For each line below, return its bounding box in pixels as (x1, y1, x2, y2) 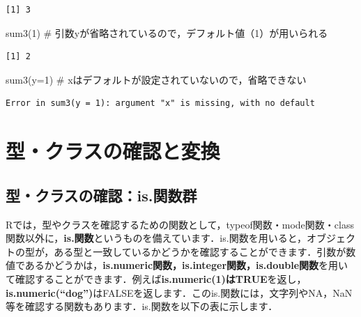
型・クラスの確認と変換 (6, 137, 220, 165)
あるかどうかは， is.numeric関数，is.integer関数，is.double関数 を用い (24, 258, 348, 272)
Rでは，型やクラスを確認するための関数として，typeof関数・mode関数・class (6, 217, 354, 231)
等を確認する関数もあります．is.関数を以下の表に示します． (6, 299, 278, 314)
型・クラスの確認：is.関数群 (6, 184, 197, 206)
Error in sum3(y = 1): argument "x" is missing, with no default (6, 98, 315, 109)
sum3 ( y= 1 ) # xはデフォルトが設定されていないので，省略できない (6, 72, 307, 86)
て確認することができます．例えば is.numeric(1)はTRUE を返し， (6, 271, 307, 286)
